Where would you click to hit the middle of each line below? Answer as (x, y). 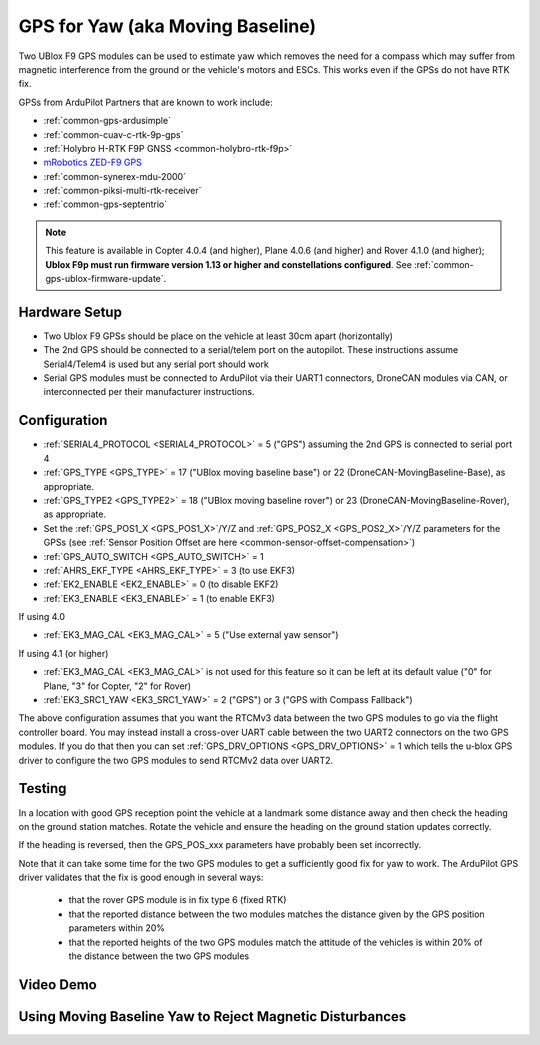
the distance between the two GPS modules (159, 956)
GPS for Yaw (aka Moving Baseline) (167, 26)
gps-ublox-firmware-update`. (106, 279)
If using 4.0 (41, 617)
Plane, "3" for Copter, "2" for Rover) (117, 686)
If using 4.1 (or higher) (63, 653)
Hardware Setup (70, 311)
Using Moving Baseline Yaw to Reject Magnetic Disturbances (212, 1016)
